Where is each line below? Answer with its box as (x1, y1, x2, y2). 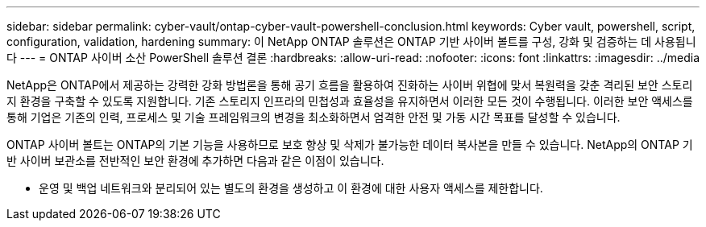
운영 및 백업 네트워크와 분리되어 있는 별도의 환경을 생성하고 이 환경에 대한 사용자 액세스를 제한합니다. (39, 181, 543, 195)
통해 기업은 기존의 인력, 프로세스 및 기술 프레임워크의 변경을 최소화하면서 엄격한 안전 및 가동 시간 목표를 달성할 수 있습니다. (6, 110, 621, 124)
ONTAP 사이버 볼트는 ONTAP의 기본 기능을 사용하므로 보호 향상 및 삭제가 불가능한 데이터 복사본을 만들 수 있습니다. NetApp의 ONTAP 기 (6, 138, 693, 151)
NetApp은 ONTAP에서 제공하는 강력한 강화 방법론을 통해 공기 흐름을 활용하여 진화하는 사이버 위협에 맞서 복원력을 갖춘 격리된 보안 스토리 (6, 78, 693, 92)
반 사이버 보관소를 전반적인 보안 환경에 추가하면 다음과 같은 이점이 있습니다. (6, 154, 384, 167)
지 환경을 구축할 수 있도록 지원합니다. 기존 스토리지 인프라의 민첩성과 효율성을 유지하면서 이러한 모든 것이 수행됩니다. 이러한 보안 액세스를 (6, 94, 693, 108)
